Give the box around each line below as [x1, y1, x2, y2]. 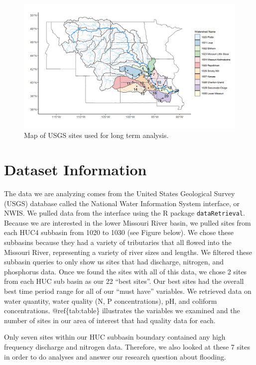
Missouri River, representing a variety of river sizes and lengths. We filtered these [4, 246, 253, 257]
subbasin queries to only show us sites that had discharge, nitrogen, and [4, 256, 224, 267]
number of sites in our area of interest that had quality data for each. [4, 315, 216, 325]
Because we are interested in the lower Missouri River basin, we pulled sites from [4, 217, 251, 228]
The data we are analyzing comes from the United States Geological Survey [4, 188, 235, 198]
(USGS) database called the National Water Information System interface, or [4, 198, 240, 208]
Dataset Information [4, 159, 147, 180]
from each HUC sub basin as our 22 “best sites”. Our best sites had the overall [4, 276, 244, 286]
